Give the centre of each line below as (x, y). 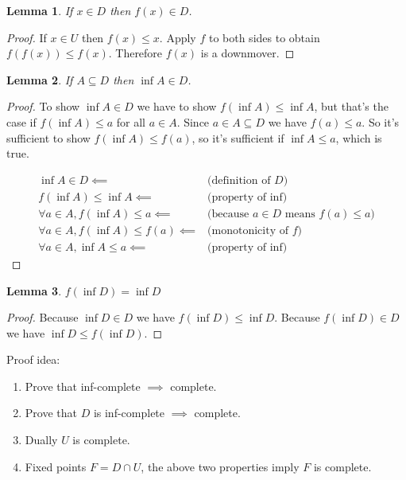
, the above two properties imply (220, 466)
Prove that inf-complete (83, 386)
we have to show (177, 106)
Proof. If (27, 37)
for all (131, 121)
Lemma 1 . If (40, 10)
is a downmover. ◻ (247, 53)
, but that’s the (351, 106)
